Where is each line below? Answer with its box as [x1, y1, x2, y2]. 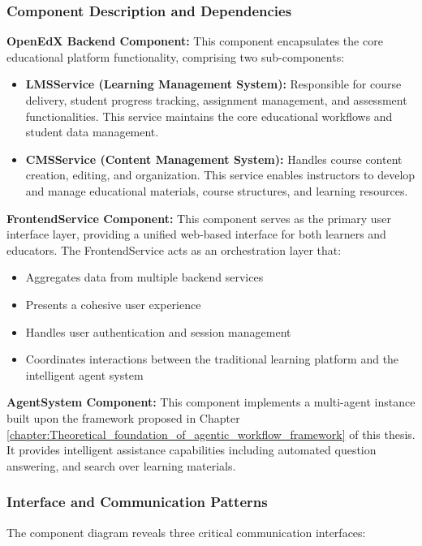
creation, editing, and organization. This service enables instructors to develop [25, 166, 416, 183]
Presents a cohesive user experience [25, 295, 201, 312]
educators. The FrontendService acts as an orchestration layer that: [6, 241, 342, 258]
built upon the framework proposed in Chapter [6, 409, 240, 426]
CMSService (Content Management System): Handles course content [25, 150, 403, 167]
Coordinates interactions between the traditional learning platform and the [25, 350, 399, 368]
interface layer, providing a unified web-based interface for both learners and [6, 226, 386, 243]
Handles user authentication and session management [25, 323, 291, 340]
